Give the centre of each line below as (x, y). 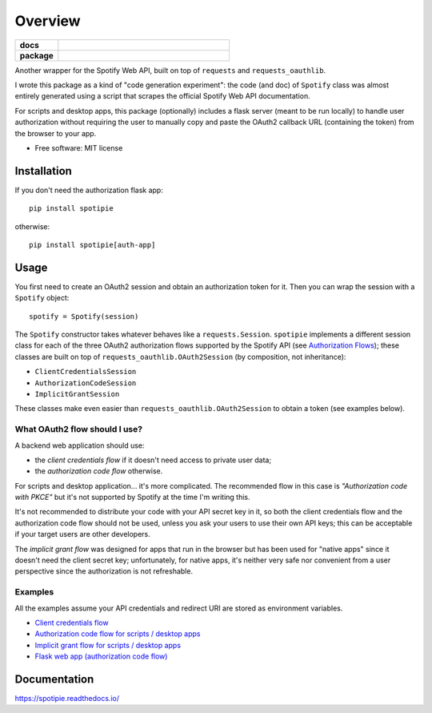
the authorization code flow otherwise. (99, 471)
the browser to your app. (56, 133)
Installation (43, 171)
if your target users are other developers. (83, 534)
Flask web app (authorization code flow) (101, 656)
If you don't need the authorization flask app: (89, 190)
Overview (48, 21)
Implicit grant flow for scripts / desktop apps (108, 645)
